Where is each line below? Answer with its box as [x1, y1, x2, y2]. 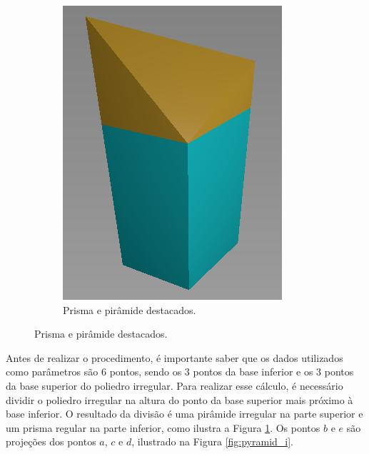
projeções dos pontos [6, 434, 96, 449]
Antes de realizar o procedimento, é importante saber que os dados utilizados [6, 350, 343, 365]
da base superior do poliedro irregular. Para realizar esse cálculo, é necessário [6, 378, 343, 393]
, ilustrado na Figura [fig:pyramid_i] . [131, 434, 293, 449]
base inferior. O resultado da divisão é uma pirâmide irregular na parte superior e [6, 406, 363, 421]
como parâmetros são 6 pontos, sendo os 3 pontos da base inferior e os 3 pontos [6, 364, 354, 379]
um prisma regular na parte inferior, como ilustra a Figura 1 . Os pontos [6, 420, 320, 435]
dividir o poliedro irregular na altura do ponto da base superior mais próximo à [6, 392, 353, 407]
